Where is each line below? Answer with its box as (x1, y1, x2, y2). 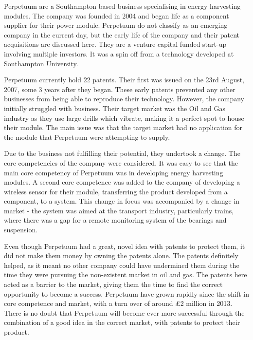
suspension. (4, 225, 38, 235)
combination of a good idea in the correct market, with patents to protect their (4, 317, 240, 327)
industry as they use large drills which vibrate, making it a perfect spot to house (4, 113, 244, 123)
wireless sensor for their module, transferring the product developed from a (4, 186, 228, 196)
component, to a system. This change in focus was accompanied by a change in (4, 196, 240, 206)
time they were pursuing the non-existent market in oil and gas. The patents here (4, 269, 247, 280)
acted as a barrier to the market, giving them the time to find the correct (4, 279, 223, 289)
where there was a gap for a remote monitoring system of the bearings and (4, 215, 227, 225)
